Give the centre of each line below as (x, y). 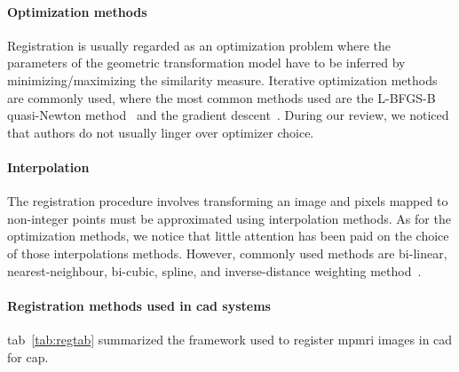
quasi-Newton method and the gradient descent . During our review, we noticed (228, 115)
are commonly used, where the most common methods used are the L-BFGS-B (222, 97)
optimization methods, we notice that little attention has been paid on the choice (228, 236)
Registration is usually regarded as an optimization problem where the (199, 45)
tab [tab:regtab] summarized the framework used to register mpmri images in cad (230, 339)
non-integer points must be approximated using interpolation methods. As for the (229, 218)
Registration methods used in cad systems (139, 305)
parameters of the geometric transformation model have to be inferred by (206, 63)
